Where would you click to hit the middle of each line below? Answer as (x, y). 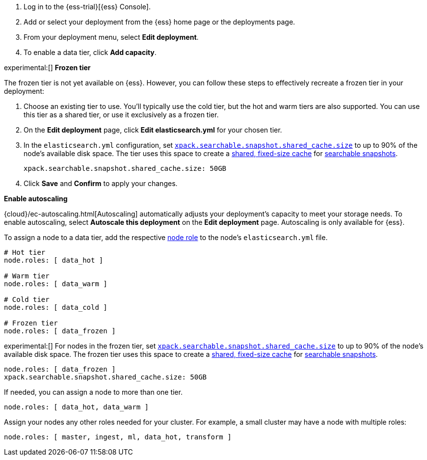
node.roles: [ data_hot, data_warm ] (77, 407)
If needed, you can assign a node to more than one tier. (93, 392)
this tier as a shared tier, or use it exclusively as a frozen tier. (121, 115)
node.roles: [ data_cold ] (56, 307)
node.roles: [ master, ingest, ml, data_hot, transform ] (118, 437)
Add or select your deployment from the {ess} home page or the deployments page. (160, 22)
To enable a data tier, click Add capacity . (90, 52)
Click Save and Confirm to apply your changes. (101, 183)
